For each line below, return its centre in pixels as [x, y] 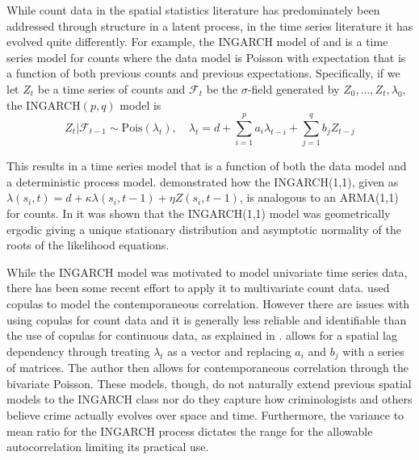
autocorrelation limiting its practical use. [108, 447]
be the [222, 88]
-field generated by [293, 88]
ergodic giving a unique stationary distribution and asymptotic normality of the [204, 229]
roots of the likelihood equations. [88, 245]
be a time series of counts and [111, 88]
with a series [373, 351]
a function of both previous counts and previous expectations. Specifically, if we [203, 73]
